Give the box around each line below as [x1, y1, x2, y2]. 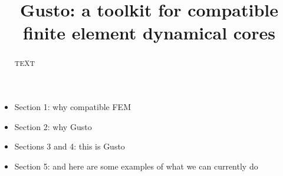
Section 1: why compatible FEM [14, 101, 131, 113]
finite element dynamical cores [23, 21, 275, 45]
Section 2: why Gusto [14, 120, 92, 132]
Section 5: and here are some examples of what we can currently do [14, 160, 258, 172]
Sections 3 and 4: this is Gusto [14, 140, 125, 152]
